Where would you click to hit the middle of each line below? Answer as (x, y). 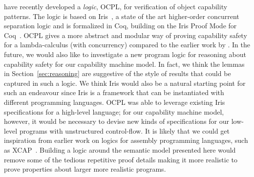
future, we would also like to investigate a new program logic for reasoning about (125, 54)
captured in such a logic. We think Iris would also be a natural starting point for (125, 83)
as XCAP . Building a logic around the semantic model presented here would (120, 149)
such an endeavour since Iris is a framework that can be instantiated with (114, 92)
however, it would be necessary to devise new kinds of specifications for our (117, 121)
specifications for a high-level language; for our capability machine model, (114, 111)
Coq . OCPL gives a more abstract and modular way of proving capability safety (126, 35)
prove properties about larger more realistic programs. (85, 169)
